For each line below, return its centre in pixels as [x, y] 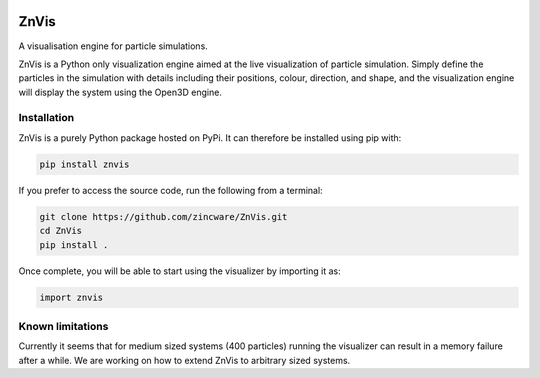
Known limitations [63, 326]
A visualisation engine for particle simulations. [113, 46]
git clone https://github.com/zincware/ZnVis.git [163, 216]
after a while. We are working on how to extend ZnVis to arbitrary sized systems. [184, 360]
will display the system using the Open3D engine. [120, 92]
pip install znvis [84, 164]
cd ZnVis [61, 231]
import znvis [71, 297]
